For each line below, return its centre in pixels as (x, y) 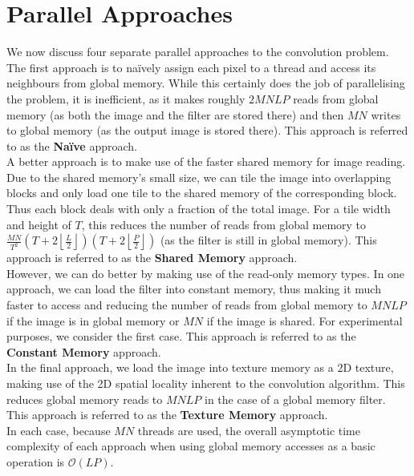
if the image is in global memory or (93, 320)
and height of (39, 224)
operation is (36, 461)
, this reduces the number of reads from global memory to (224, 224)
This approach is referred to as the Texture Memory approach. (167, 415)
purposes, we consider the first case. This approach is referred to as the (181, 336)
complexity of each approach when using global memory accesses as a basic (191, 446)
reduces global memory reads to (85, 399)
